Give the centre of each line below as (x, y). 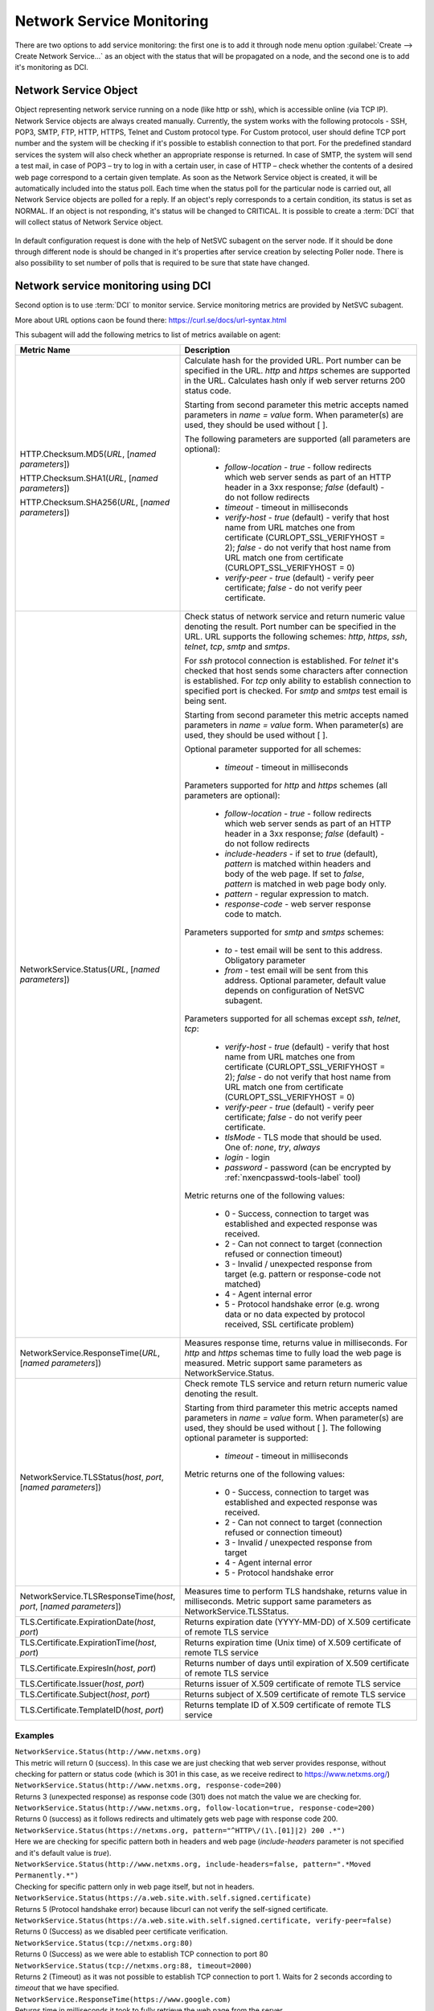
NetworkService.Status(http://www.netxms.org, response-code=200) (149, 1785)
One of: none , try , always (272, 1148)
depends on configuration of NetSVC (295, 991)
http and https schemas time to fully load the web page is (293, 1353)
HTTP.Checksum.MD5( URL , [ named (88, 454)
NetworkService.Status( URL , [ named (90, 969)
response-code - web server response (298, 904)
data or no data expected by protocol (295, 1314)
